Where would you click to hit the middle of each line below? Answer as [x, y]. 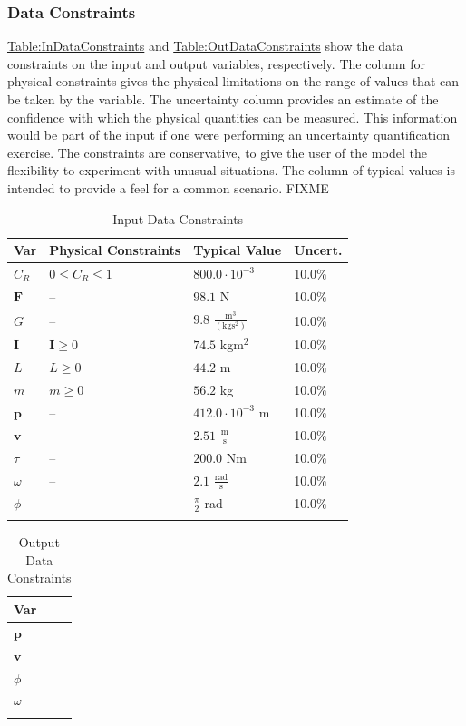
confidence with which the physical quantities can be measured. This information [233, 117]
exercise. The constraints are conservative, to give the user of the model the [217, 152]
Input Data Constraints [178, 218]
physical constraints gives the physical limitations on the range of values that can [233, 81]
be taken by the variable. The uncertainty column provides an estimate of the [223, 99]
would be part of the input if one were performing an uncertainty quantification [228, 135]
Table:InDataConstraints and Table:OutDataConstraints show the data [205, 46]
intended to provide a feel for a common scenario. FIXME [168, 187]
